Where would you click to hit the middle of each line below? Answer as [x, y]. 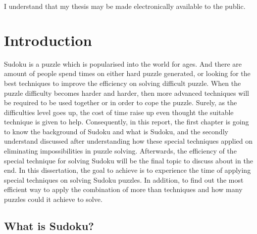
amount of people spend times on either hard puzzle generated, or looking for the [127, 73]
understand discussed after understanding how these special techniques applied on [128, 141]
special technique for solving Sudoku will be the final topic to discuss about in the [128, 160]
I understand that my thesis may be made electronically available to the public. [125, 6]
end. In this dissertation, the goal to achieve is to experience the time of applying [128, 170]
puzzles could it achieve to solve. [53, 199]
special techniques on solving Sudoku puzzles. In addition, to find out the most [124, 179]
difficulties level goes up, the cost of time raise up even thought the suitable [119, 112]
